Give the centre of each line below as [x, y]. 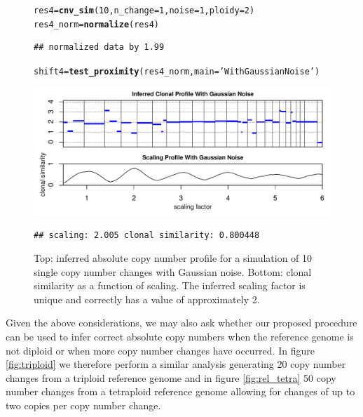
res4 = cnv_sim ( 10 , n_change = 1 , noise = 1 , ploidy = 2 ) [144, 11]
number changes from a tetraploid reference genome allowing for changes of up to [180, 391]
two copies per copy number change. [83, 405]
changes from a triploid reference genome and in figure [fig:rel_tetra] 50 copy [171, 377]
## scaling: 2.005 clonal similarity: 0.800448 [147, 235]
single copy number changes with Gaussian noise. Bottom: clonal [173, 271]
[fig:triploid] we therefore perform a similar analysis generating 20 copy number [176, 364]
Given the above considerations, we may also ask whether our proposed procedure [181, 323]
